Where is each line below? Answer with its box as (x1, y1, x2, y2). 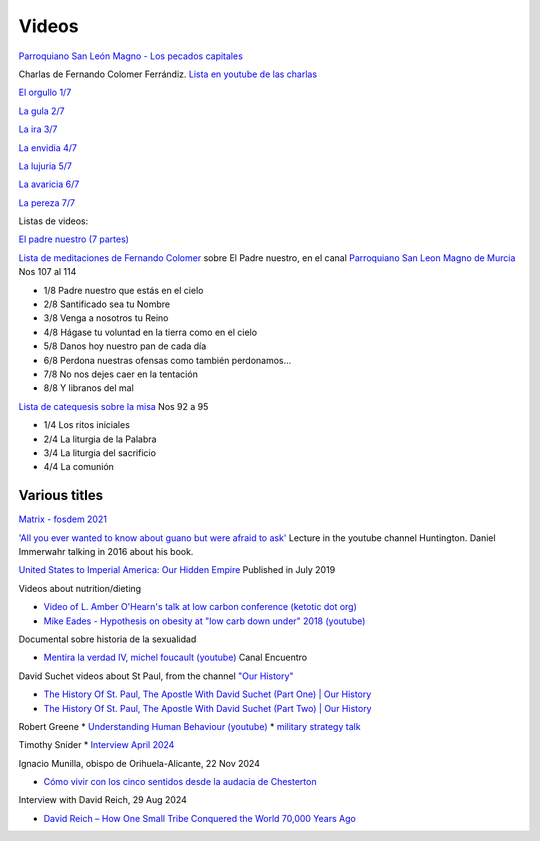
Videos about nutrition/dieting (18, 582, 142, 594)
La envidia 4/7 (18, 141, 77, 154)
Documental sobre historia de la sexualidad (18, 633, 197, 645)
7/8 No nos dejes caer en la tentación (43, 368, 199, 380)
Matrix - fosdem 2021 (18, 513, 107, 525)
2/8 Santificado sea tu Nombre (43, 298, 171, 310)
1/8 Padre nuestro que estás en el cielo (43, 284, 204, 296)
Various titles (18, 487, 104, 504)
